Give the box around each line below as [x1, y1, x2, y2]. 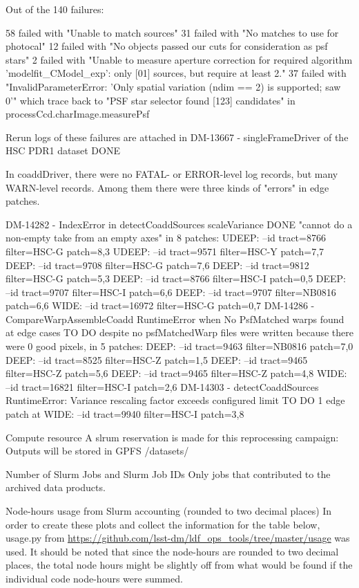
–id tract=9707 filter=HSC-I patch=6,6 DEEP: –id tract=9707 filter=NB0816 [6, 284, 336, 299]
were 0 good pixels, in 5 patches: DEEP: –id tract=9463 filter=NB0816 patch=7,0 [6, 339, 353, 353]
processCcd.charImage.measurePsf [6, 107, 150, 121]
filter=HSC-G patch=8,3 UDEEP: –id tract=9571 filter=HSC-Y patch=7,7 [6, 244, 324, 258]
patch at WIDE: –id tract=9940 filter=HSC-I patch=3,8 [6, 407, 244, 421]
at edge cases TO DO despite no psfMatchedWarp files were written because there [6, 325, 353, 340]
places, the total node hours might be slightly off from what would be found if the [6, 558, 353, 572]
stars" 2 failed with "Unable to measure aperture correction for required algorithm [6, 52, 353, 66]
